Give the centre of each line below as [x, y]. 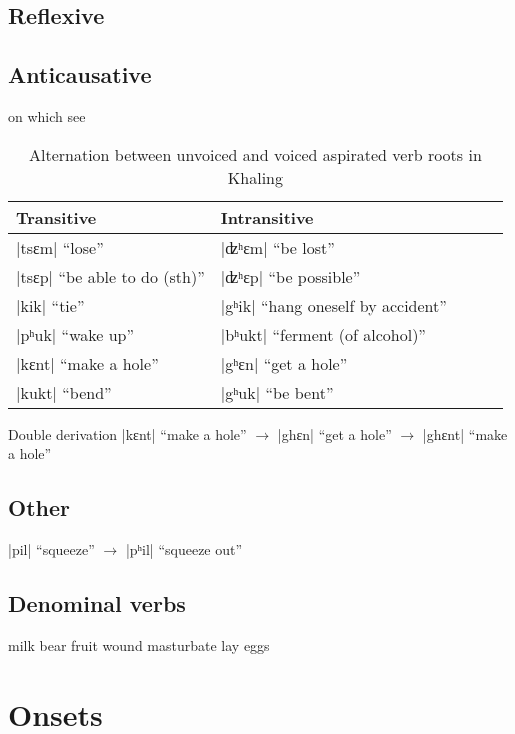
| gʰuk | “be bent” [277, 392]
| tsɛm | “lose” [60, 247]
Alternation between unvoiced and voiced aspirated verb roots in [255, 154]
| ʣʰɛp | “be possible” [290, 276]
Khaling [255, 177]
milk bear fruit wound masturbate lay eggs [139, 644]
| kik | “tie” [50, 305]
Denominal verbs [97, 602]
